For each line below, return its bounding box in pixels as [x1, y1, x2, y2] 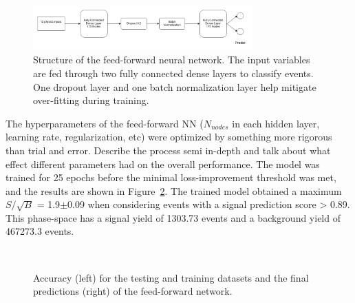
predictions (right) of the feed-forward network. [33, 284, 233, 298]
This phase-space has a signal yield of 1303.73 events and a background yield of [6, 210, 341, 224]
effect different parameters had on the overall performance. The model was [6, 156, 320, 171]
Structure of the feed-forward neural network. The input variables [33, 52, 310, 67]
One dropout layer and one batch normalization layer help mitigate [33, 79, 316, 94]
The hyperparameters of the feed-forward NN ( [6, 116, 204, 130]
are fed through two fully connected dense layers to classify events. [33, 65, 314, 80]
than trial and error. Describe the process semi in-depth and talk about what [6, 143, 331, 157]
